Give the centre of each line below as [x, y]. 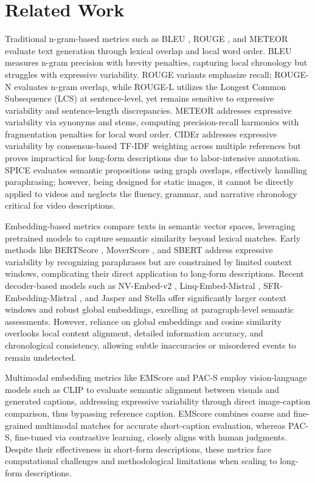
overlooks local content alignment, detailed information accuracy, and [134, 333]
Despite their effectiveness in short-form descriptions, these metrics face [138, 449]
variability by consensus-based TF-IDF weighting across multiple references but [153, 146]
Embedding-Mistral [41, 297]
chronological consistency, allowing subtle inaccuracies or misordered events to [151, 345]
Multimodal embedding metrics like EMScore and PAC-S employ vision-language [156, 377]
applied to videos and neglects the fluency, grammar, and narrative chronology [151, 193]
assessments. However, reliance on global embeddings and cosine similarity [143, 321]
